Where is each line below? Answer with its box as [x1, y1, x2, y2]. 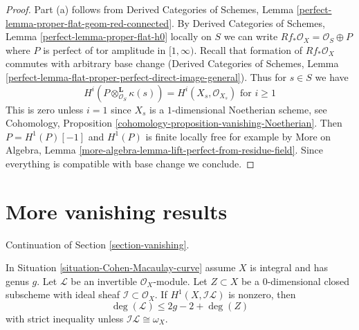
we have [315, 69, 349, 84]
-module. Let [153, 273, 208, 288]
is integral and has [250, 260, 328, 275]
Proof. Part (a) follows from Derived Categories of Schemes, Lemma [6, 2, 294, 16]
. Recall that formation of [194, 42, 303, 57]
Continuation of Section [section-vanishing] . [6, 237, 190, 251]
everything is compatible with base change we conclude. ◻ [6, 156, 255, 170]
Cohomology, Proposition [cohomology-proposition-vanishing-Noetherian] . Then [6, 116, 342, 130]
